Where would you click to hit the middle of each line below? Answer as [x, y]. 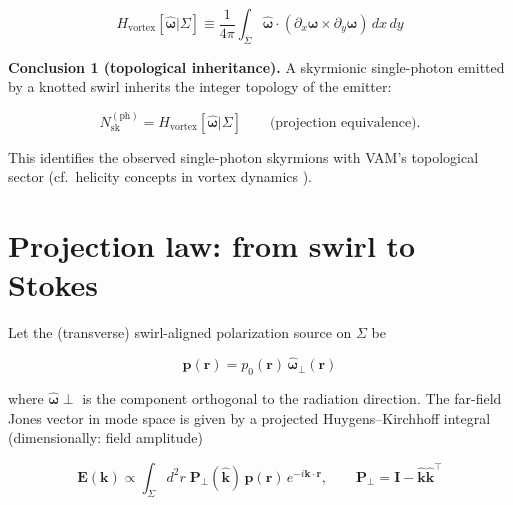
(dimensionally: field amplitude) [105, 437]
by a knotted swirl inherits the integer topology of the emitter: [200, 86]
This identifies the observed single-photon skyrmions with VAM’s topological [243, 156]
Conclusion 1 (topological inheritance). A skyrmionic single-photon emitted [256, 66]
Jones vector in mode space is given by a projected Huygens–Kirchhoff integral [249, 417]
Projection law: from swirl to [212, 245]
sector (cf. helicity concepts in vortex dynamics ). [160, 176]
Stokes [53, 284]
